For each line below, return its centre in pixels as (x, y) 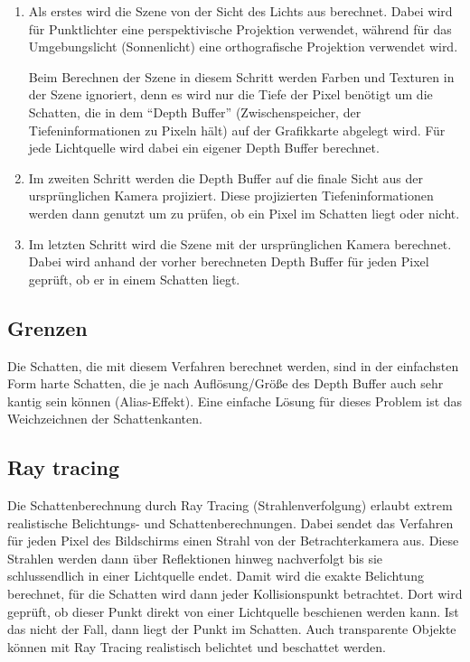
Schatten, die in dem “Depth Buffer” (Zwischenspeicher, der (195, 112)
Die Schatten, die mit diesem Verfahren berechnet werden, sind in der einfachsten (233, 365)
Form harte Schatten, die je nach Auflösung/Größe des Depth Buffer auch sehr (226, 383)
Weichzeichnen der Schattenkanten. (105, 419)
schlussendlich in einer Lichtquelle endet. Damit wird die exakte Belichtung (216, 576)
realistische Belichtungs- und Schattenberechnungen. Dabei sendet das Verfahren (230, 522)
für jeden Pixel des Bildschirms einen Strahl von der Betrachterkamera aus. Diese (233, 541)
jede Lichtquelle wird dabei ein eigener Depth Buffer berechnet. (204, 148)
